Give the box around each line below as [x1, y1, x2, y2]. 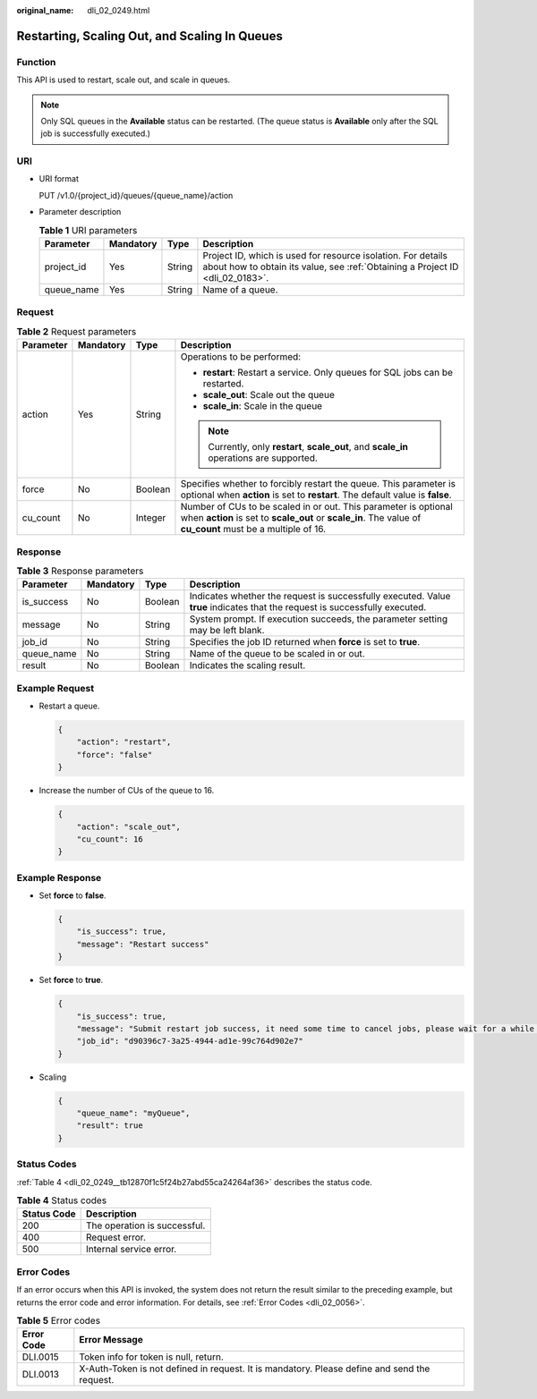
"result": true [76, 1121, 143, 1131]
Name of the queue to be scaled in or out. [189, 648, 366, 660]
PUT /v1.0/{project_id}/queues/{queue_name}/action [38, 190, 234, 200]
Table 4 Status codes [16, 1194, 107, 1207]
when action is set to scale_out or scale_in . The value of [180, 512, 422, 524]
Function [16, 55, 56, 68]
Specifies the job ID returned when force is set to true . [189, 636, 421, 649]
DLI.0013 [21, 1369, 60, 1381]
